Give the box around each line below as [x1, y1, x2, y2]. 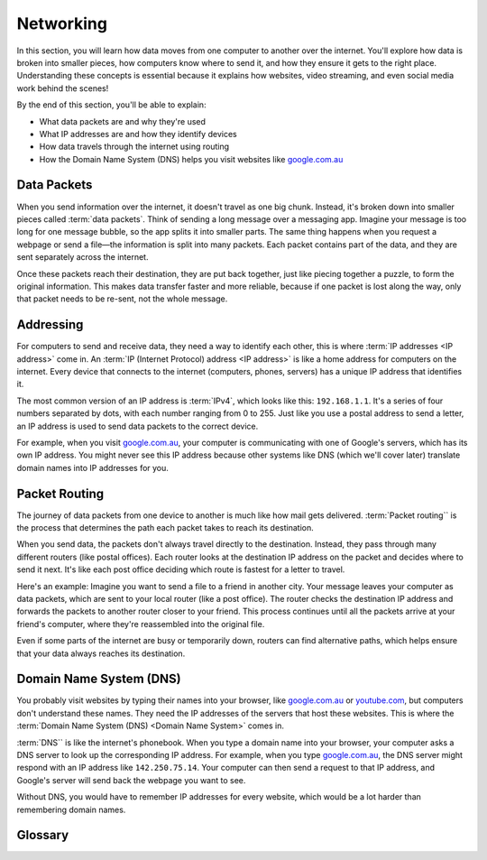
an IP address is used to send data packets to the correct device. [16, 421, 259, 431]
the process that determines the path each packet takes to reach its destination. [16, 522, 315, 533]
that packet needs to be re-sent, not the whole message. [16, 293, 228, 304]
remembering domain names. [16, 804, 126, 815]
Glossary [16, 828, 69, 843]
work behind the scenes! [16, 82, 109, 94]
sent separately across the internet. [16, 252, 149, 263]
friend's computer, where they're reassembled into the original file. [16, 618, 265, 629]
